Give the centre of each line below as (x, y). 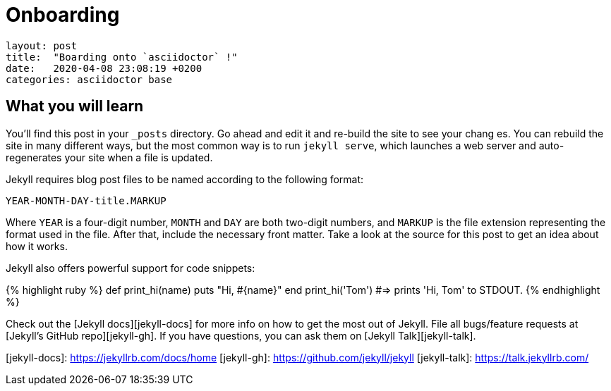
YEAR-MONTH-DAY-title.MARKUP (86, 200)
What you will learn (75, 106)
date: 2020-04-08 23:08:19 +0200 (104, 68)
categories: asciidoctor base (89, 79)
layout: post (42, 45)
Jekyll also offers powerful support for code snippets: (131, 268)
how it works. (37, 246)
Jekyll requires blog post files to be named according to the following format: (185, 179)
